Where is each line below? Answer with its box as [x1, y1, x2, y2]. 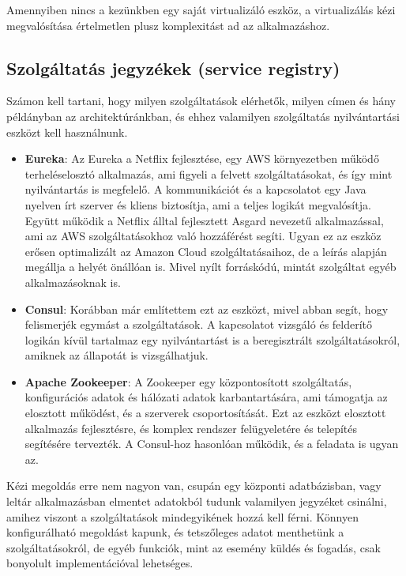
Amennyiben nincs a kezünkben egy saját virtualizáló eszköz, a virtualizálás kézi [6, 2, 396, 17]
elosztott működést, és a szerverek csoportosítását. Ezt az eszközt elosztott [24, 405, 386, 421]
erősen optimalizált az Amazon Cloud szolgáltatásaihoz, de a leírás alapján [24, 243, 387, 259]
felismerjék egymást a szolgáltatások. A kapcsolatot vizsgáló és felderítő [24, 316, 373, 333]
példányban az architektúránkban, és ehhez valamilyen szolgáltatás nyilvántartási [6, 107, 400, 124]
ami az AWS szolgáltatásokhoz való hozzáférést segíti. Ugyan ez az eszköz [24, 228, 382, 244]
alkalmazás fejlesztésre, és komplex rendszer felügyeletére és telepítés [24, 420, 358, 436]
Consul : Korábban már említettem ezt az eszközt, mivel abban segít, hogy [24, 300, 389, 317]
